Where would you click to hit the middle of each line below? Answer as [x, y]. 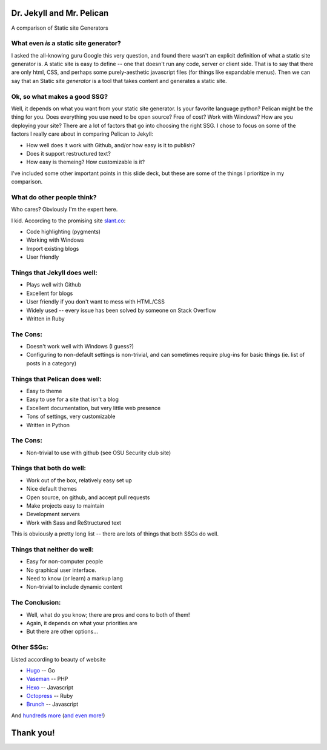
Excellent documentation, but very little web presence [94, 408]
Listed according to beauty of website [58, 659]
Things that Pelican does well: [56, 379]
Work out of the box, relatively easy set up [79, 480]
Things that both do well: [49, 468]
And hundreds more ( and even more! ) [58, 715]
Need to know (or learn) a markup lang [75, 579]
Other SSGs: [30, 647]
